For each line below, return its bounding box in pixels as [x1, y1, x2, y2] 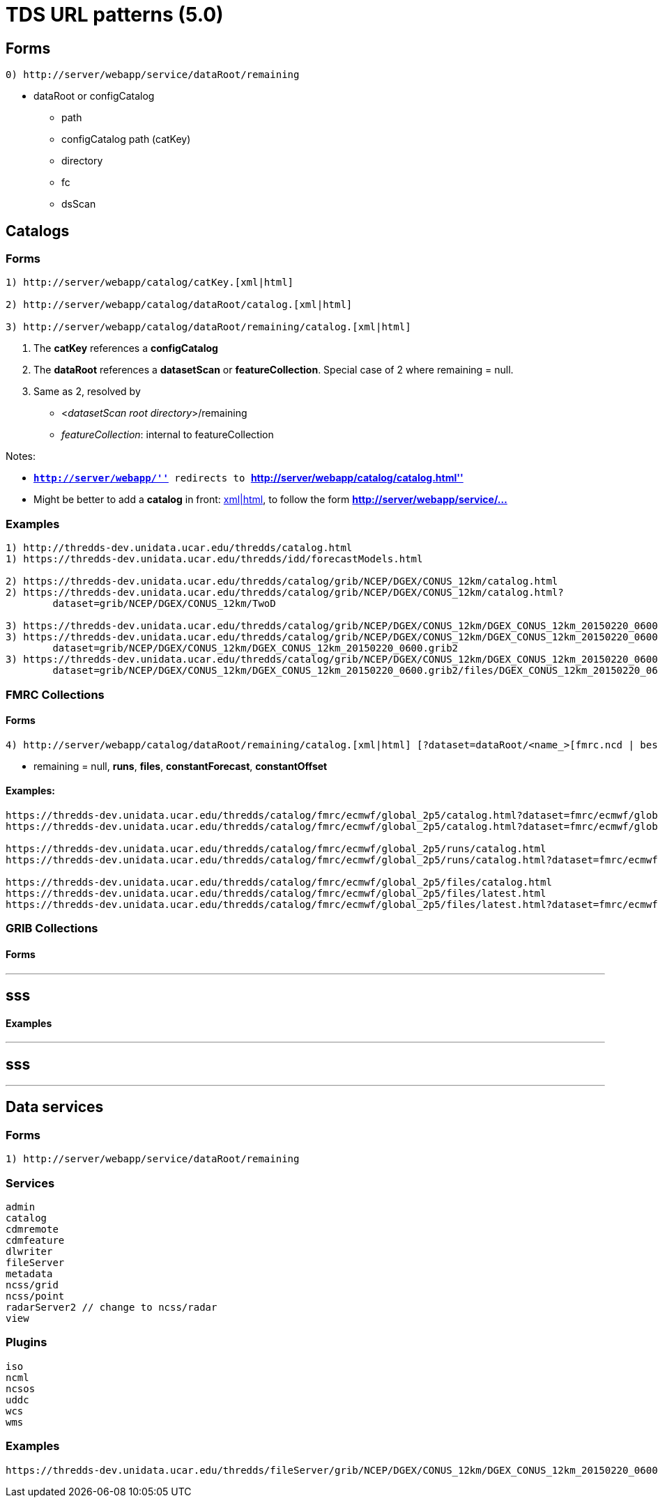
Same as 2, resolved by [33, 385, 141, 398]
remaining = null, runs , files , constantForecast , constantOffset [33, 760, 328, 772]
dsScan [61, 198, 96, 210]
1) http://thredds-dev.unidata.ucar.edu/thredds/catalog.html [6, 542, 353, 554]
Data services [6, 1098, 104, 1116]
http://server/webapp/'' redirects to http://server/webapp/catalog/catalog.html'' [33, 472, 464, 484]
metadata [6, 1268, 53, 1279]
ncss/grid [6, 1279, 59, 1290]
